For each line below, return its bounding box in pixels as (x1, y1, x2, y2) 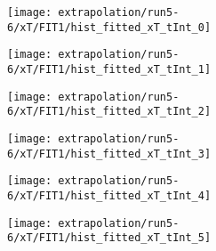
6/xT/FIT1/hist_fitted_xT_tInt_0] (7, 20, 212, 34)
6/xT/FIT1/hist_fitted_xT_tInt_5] (7, 231, 212, 245)
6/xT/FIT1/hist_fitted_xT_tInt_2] (7, 105, 212, 118)
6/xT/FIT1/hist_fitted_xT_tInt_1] (7, 62, 212, 76)
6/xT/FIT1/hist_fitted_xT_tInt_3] (7, 147, 212, 160)
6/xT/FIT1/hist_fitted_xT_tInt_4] (7, 189, 212, 202)
